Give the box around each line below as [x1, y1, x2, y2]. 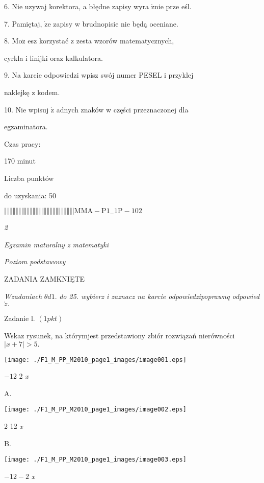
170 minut [4, 155, 36, 166]
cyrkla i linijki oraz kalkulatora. [4, 52, 103, 63]
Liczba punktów [4, 172, 54, 183]
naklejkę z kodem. [4, 86, 60, 97]
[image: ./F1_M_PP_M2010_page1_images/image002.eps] [4, 406, 187, 413]
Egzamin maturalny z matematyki [4, 239, 109, 249]
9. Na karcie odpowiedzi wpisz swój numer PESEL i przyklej [4, 70, 194, 80]
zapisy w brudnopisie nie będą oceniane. [53, 18, 178, 29]
